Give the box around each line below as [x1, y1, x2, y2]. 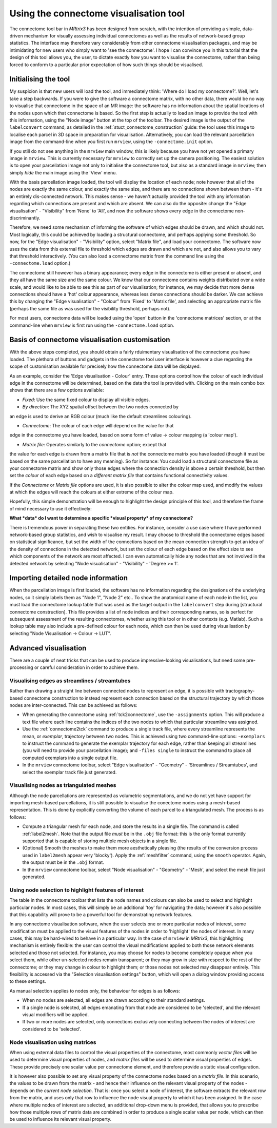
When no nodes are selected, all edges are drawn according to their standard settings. [22, 997, 205, 1003]
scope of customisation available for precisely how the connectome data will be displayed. [9, 363, 201, 369]
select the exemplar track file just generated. [22, 769, 117, 775]
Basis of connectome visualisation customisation [9, 335, 170, 344]
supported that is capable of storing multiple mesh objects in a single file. [22, 838, 177, 844]
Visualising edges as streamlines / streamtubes [9, 677, 131, 684]
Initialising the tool [9, 75, 70, 84]
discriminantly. [9, 215, 41, 221]
